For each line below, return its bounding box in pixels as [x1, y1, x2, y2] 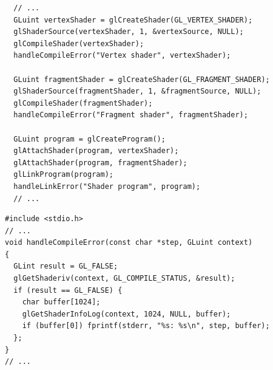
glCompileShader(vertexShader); [13, 39, 144, 48]
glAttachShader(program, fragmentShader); [13, 158, 187, 167]
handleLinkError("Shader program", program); [13, 182, 201, 191]
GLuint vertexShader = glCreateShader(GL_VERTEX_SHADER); [13, 15, 253, 24]
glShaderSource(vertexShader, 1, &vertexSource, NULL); [13, 27, 244, 36]
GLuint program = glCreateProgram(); [13, 134, 166, 143]
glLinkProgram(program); [13, 170, 113, 179]
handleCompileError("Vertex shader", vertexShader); [13, 51, 231, 60]
